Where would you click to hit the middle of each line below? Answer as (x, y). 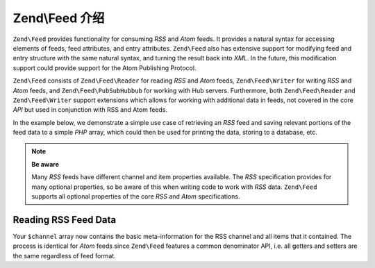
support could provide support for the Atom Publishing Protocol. (105, 68)
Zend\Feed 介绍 (59, 18)
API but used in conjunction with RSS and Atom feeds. (90, 110)
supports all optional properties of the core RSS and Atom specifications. (136, 196)
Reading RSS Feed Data (65, 220)
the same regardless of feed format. (64, 256)
